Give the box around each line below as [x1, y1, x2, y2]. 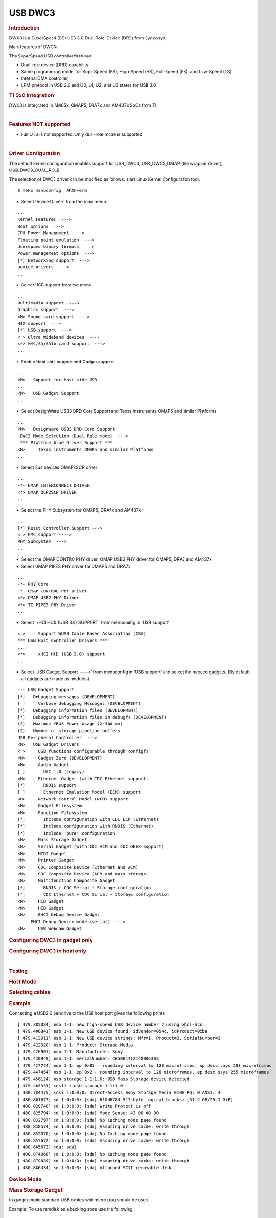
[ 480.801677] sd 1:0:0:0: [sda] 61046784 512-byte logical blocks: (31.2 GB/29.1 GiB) [18, 1097, 234, 1102]
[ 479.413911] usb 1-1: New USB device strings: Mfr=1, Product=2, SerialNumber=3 [18, 1035, 221, 1041]
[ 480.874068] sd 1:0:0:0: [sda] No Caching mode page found [18, 1151, 166, 1157]
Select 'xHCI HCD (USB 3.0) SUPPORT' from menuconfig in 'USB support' [21, 619, 170, 626]
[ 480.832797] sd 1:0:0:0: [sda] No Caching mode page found [18, 1117, 166, 1123]
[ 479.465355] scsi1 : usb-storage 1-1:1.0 [18, 1083, 123, 1088]
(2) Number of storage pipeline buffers [18, 728, 121, 733]
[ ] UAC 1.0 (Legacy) [18, 769, 85, 775]
